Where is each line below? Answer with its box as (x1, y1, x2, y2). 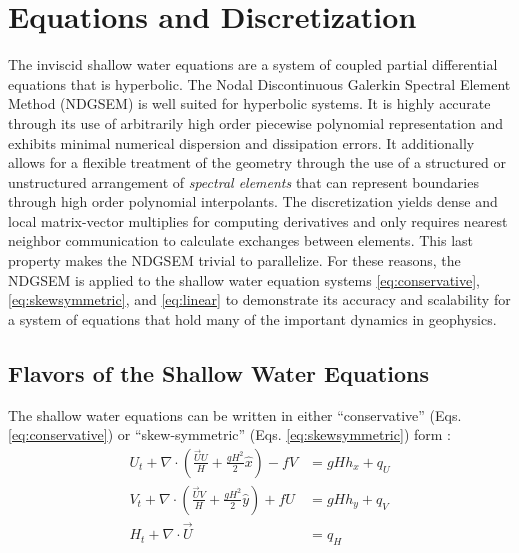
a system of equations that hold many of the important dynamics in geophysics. (8, 308, 497, 329)
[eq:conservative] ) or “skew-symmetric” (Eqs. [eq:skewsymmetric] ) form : (8, 424, 451, 445)
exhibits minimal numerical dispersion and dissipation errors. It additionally (8, 132, 475, 153)
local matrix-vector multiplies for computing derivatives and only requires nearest (8, 210, 508, 231)
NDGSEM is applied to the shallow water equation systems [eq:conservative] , (8, 269, 480, 290)
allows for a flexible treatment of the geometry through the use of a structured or (8, 152, 506, 173)
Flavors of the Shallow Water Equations (8, 357, 429, 388)
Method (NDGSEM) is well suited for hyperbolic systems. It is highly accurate (8, 93, 491, 114)
